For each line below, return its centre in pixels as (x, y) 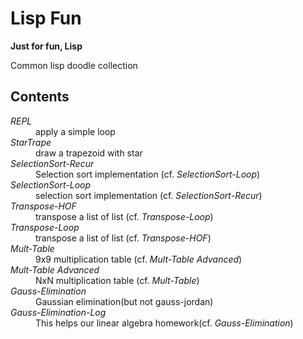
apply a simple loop (75, 131)
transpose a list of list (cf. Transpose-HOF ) (123, 238)
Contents (40, 97)
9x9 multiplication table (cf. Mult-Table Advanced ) (139, 259)
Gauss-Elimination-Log (58, 312)
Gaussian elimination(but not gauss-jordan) (124, 301)
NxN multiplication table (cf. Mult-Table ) (117, 280)
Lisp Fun (46, 18)
